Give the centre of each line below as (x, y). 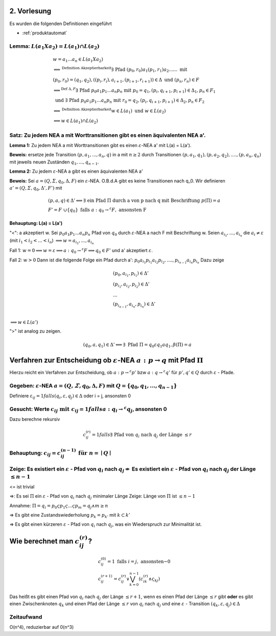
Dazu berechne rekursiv (35, 419)
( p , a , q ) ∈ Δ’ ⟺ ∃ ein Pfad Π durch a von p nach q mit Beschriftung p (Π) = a (134, 201)
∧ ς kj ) (154, 579)
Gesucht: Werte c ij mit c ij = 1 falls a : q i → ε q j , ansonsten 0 (88, 409)
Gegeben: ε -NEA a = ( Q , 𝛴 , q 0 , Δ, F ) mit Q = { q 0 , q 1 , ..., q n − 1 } (93, 386)
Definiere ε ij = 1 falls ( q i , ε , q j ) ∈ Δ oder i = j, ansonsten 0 (70, 396)
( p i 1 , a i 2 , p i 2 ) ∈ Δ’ (131, 285)
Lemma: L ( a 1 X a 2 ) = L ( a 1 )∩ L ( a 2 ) (54, 47)
